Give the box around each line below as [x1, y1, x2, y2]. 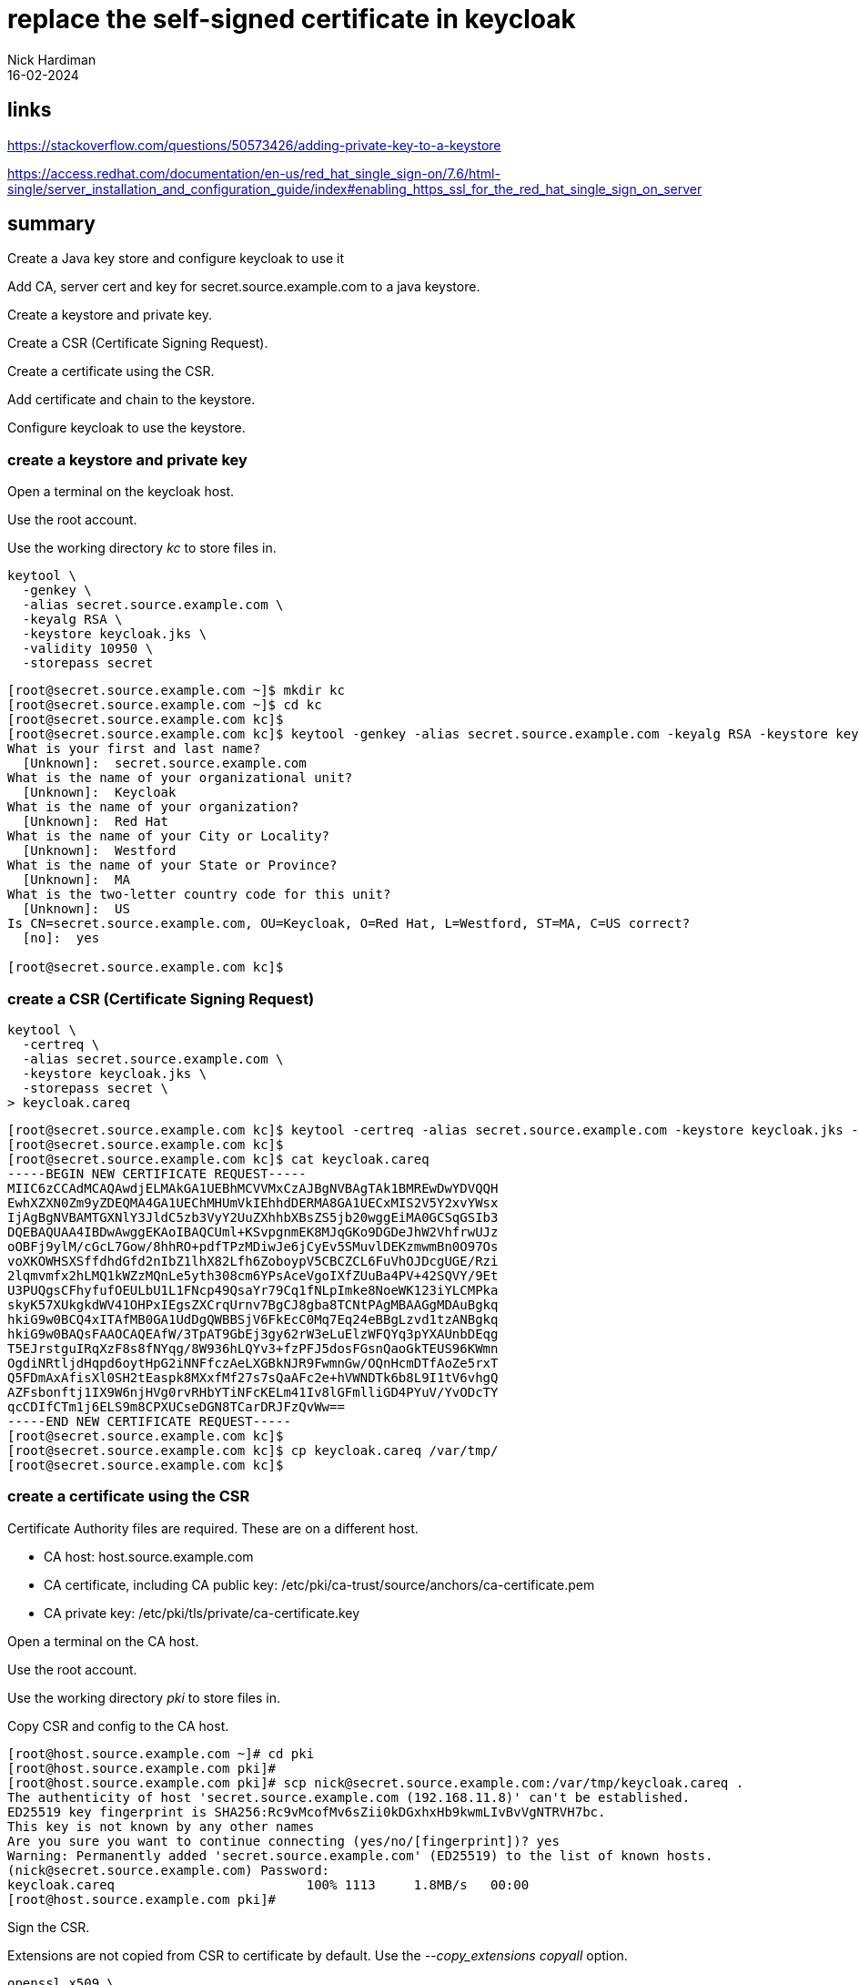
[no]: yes [22, 931, 100, 946]
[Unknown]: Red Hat [22, 814, 169, 830]
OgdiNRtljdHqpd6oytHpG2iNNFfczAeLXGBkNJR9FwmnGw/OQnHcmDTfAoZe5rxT [7, 1355, 499, 1370]
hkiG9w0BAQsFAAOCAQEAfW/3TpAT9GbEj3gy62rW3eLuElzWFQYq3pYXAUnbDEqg [7, 1326, 499, 1341]
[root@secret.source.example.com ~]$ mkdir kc [7, 683, 345, 698]
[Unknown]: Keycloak [22, 785, 177, 800]
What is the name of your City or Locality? [7, 829, 330, 844]
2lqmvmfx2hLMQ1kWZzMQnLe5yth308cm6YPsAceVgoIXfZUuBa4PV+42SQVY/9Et [7, 1267, 499, 1283]
